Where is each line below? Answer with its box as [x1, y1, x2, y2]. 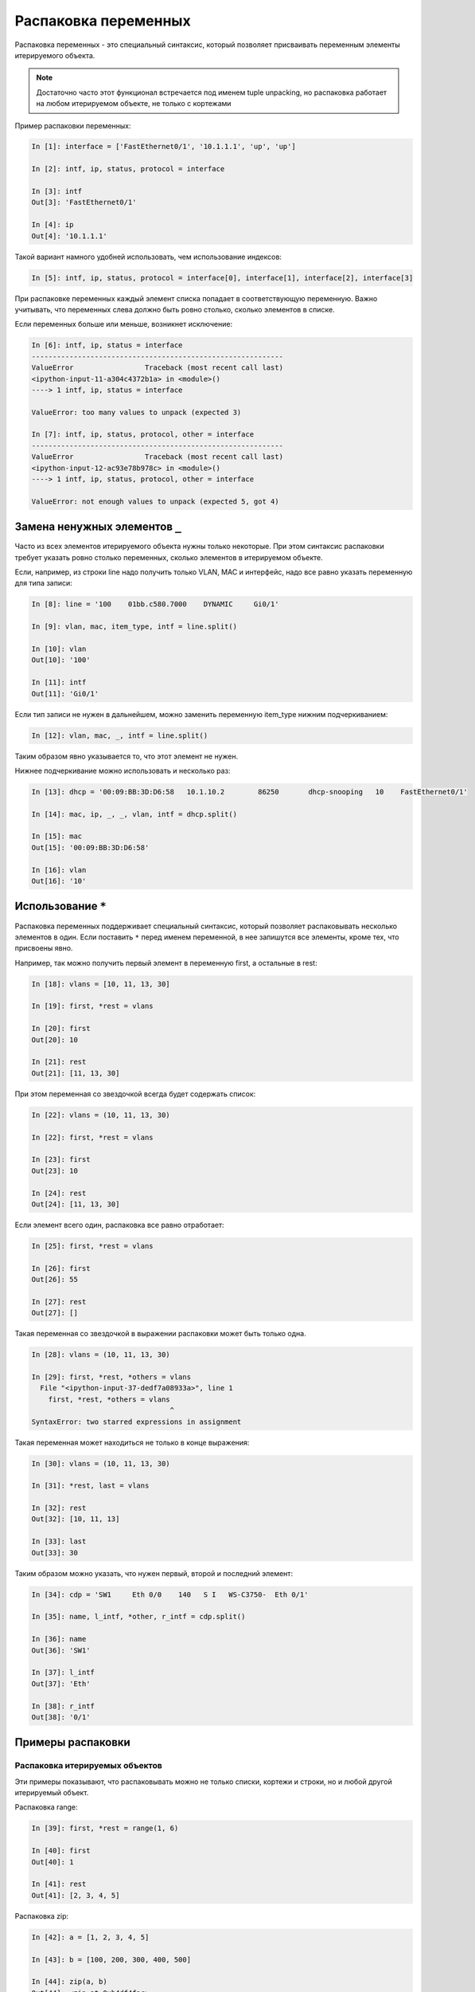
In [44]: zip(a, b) [31, 1977, 107, 1986]
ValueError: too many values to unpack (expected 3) [31, 407, 242, 417]
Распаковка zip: [14, 1911, 69, 1920]
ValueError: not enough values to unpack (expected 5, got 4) [31, 496, 279, 506]
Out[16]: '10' [31, 876, 87, 886]
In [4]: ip [31, 220, 74, 229]
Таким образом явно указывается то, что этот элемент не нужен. [14, 751, 239, 761]
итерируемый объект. [14, 1788, 89, 1798]
